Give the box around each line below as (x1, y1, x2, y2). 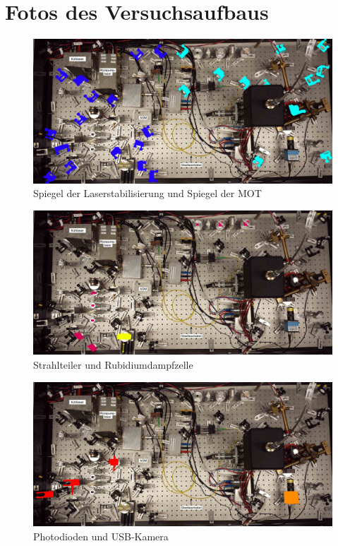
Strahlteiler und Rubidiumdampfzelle (33, 357, 193, 372)
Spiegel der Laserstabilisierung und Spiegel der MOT (33, 186, 262, 201)
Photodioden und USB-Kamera (33, 528, 169, 543)
